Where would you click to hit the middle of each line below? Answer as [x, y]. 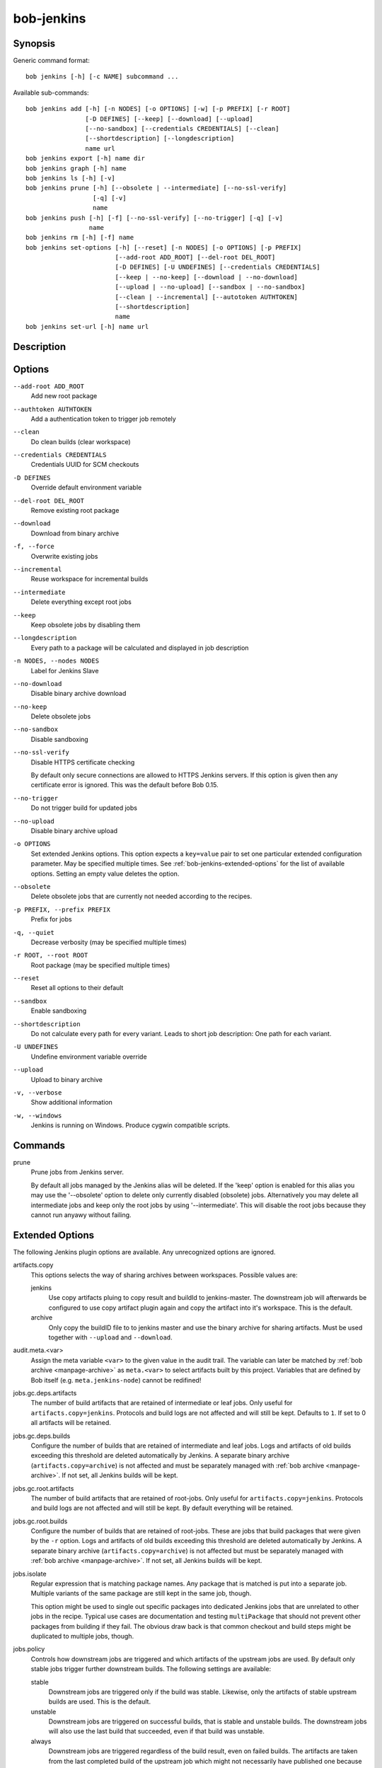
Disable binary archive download [79, 694]
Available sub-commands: [51, 93]
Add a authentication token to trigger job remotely [103, 419]
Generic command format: [51, 61]
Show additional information [72, 1103]
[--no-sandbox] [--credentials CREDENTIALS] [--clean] [182, 129]
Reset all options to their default [77, 988]
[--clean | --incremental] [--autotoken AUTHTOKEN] [207, 297]
